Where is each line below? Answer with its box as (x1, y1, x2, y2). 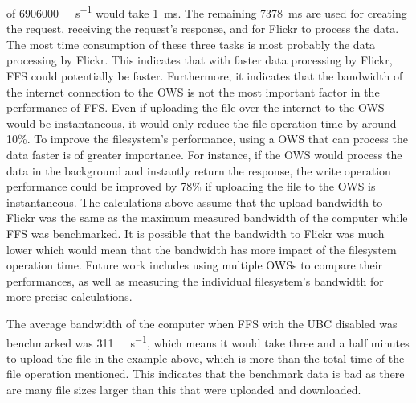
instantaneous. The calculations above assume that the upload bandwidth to (6, 193, 383, 210)
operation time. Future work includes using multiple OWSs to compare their (6, 257, 383, 273)
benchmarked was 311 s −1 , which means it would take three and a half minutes (6, 331, 410, 351)
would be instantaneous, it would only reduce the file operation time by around (6, 114, 397, 131)
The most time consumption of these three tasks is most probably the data (6, 35, 376, 52)
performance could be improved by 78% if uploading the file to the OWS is (6, 178, 376, 195)
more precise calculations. (6, 288, 133, 305)
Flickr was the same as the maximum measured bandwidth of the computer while (6, 209, 408, 226)
